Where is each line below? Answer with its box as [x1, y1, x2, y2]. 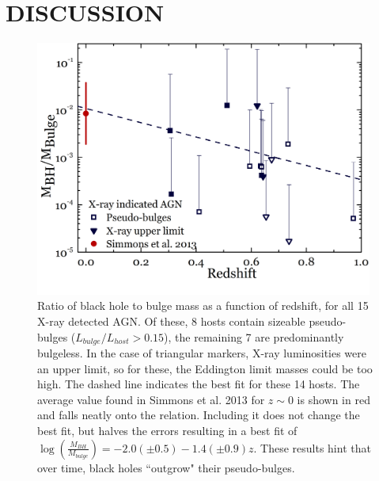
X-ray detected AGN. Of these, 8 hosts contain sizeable [37, 312, 305, 329]
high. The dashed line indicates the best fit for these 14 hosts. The [37, 376, 360, 392]
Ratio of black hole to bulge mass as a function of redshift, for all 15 [37, 297, 369, 314]
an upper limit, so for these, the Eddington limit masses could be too [37, 360, 373, 376]
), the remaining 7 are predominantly [164, 328, 344, 345]
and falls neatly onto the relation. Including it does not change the [37, 407, 360, 423]
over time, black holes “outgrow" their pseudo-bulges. [37, 459, 295, 475]
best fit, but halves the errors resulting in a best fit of [37, 422, 298, 438]
